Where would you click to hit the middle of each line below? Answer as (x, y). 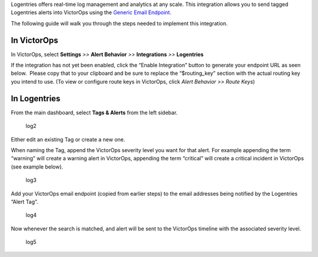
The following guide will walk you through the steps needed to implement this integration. (119, 23)
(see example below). (37, 167)
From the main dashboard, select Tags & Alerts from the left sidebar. (94, 113)
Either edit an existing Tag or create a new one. (68, 139)
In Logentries (36, 98)
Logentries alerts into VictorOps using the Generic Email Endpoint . (91, 12)
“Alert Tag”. (24, 202)
